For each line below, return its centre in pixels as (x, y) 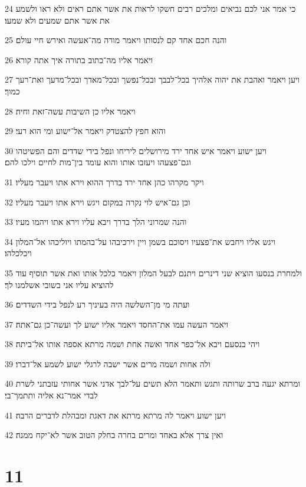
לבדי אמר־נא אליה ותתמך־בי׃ (51, 395)
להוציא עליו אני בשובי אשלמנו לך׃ (59, 284)
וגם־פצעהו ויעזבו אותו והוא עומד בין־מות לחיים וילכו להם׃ (98, 162)
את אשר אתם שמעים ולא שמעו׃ (57, 20)
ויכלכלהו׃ (18, 253)
